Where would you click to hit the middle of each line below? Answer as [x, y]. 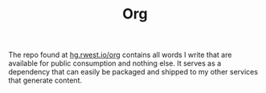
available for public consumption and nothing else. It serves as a [115, 63]
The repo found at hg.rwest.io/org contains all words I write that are [120, 55]
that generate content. [45, 80]
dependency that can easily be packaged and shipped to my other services [133, 72]
